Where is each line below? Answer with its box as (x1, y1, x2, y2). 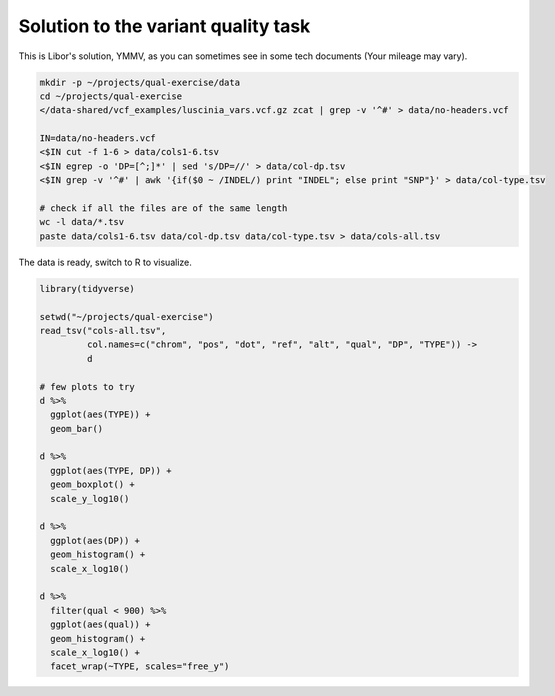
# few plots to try (39, 381, 135, 392)
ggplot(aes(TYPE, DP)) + (50, 465, 172, 476)
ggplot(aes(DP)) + (50, 535, 140, 546)
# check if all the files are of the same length (39, 203, 288, 214)
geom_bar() (50, 423, 104, 434)
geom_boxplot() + (50, 479, 135, 490)
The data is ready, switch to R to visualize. (18, 256, 192, 268)
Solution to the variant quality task (18, 15, 311, 37)
